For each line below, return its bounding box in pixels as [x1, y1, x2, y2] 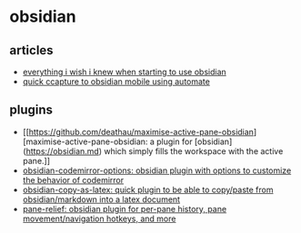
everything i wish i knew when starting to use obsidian [22, 66, 227, 77]
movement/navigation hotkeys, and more [22, 213, 176, 224]
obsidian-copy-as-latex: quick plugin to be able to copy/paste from [22, 184, 274, 195]
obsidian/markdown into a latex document [22, 193, 180, 205]
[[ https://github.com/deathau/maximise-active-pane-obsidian [22, 126, 255, 137]
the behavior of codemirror [22, 174, 125, 185]
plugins [9, 102, 53, 118]
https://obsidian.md [25, 145, 100, 156]
